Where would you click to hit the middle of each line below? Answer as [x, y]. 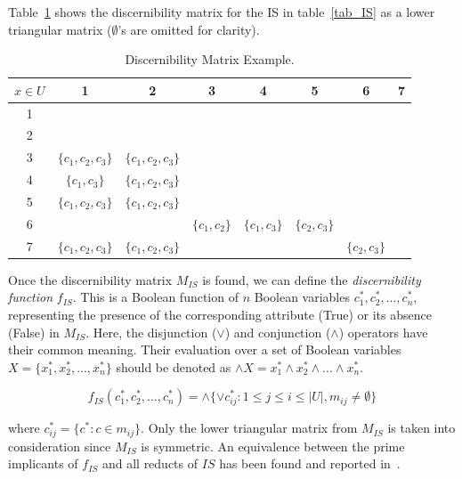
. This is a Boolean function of [155, 297]
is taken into [421, 428]
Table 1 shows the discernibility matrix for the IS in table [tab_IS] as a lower [222, 12]
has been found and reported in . [310, 463]
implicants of [43, 463]
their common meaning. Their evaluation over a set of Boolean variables [205, 349]
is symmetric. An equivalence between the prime [273, 446]
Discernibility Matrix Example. [210, 59]
